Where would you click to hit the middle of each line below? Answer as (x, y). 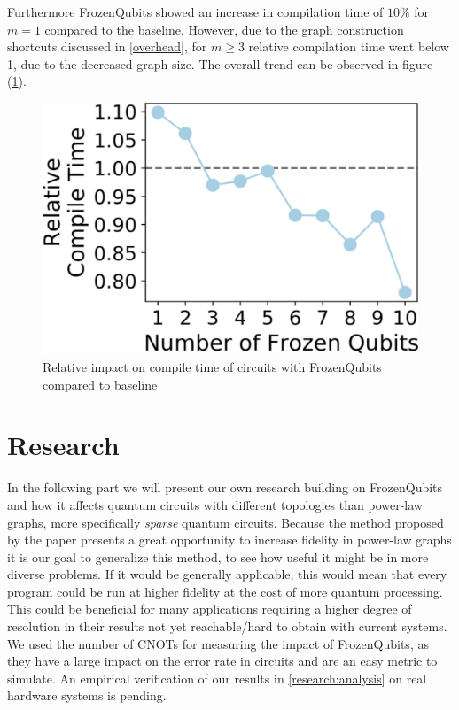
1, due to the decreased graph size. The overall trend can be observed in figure (220, 63)
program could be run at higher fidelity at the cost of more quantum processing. (225, 591)
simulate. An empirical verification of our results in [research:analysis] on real (217, 678)
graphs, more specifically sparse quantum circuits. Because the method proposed (226, 522)
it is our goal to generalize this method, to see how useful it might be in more (218, 556)
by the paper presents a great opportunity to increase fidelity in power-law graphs (229, 540)
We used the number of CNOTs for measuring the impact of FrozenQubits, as (218, 643)
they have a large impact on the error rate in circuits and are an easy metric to (222, 661)
